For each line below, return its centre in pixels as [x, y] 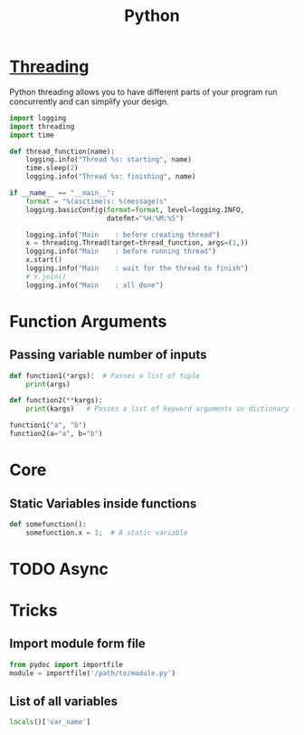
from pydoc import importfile [66, 664]
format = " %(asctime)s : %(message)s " [97, 201]
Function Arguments [88, 321]
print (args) [48, 384]
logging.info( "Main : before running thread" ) [121, 251]
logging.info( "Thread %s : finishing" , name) [111, 177]
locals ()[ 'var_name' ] [50, 722]
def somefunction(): [48, 524]
